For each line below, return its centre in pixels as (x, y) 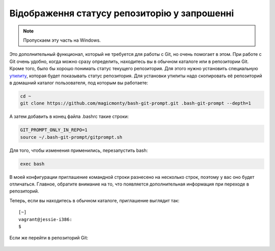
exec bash (32, 164)
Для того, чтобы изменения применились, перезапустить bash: (79, 150)
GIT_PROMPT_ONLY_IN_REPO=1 (54, 130)
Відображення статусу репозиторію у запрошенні (122, 13)
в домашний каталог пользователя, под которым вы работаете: (79, 83)
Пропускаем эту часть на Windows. (62, 40)
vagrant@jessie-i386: (45, 219)
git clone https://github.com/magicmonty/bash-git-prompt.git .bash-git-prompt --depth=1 (136, 103)
